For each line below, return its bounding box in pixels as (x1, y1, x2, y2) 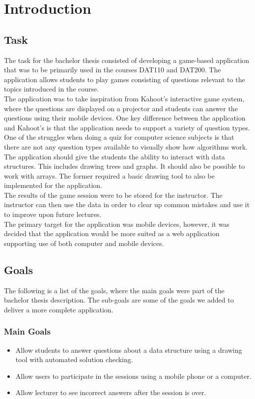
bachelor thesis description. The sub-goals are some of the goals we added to (4, 295, 234, 305)
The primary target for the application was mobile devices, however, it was (4, 218, 229, 229)
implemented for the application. (4, 180, 102, 190)
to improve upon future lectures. (4, 209, 102, 219)
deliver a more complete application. (4, 304, 113, 314)
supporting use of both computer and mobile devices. (4, 238, 164, 248)
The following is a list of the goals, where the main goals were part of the (4, 285, 225, 295)
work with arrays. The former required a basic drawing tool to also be (4, 170, 215, 181)
